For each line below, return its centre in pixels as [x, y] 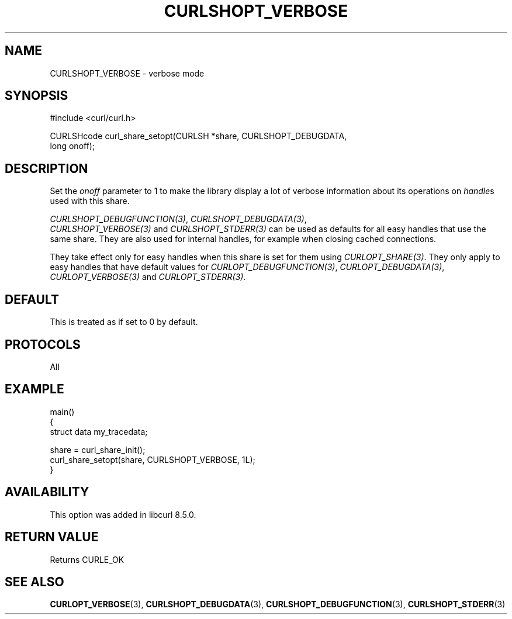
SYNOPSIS [37, 96]
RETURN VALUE [52, 537]
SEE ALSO [34, 582]
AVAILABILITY [47, 492]
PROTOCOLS [43, 344]
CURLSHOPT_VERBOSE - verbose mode [127, 73]
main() [62, 411]
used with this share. [90, 201]
